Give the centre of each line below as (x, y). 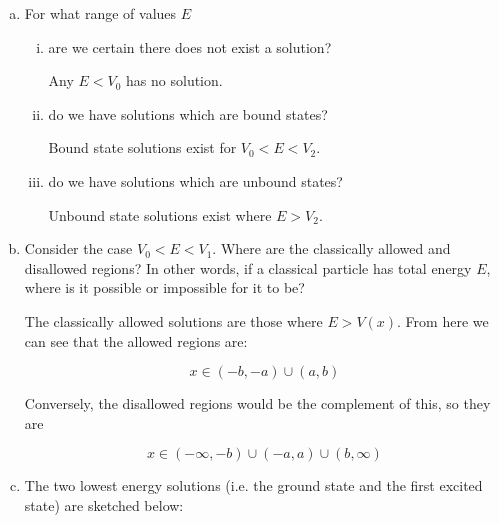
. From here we (443, 320)
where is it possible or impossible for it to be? (164, 287)
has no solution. (174, 80)
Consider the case (78, 248)
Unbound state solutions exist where (160, 214)
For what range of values (100, 13)
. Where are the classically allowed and (331, 248)
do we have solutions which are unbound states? (195, 180)
